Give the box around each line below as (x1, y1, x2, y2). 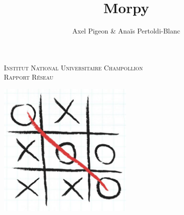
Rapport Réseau (4, 72, 53, 82)
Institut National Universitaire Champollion (4, 62, 143, 72)
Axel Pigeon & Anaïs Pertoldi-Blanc (72, 26, 180, 36)
